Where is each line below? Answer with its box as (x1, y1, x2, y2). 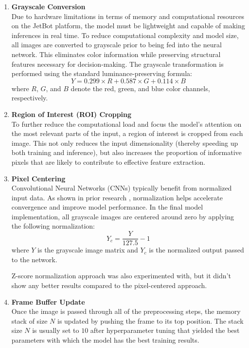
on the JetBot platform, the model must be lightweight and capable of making (11, 20, 245, 31)
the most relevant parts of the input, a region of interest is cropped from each (11, 128, 243, 138)
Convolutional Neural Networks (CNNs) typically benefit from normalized (11, 183, 232, 193)
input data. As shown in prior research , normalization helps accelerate (11, 192, 223, 202)
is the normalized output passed (149, 245, 244, 255)
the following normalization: (11, 221, 95, 231)
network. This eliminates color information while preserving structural (11, 49, 221, 59)
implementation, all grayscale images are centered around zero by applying (11, 211, 234, 221)
